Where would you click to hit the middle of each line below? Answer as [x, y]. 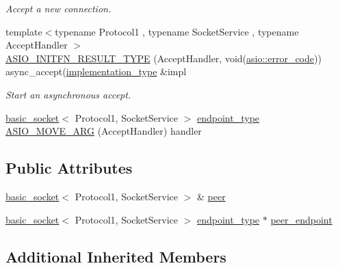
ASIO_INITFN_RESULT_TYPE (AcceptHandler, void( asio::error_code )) [164, 58]
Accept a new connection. [58, 8]
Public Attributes [69, 168]
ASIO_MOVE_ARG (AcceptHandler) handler [104, 131]
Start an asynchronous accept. [68, 94]
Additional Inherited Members [116, 256]
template [24, 31]
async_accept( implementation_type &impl [96, 71]
